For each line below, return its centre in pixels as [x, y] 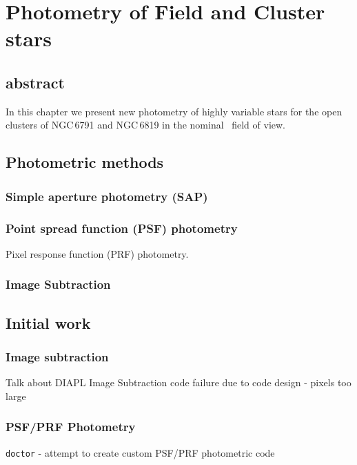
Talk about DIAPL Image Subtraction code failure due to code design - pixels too [178, 382]
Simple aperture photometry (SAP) [107, 196]
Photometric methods [85, 162]
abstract [35, 82]
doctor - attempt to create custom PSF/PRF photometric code [140, 452]
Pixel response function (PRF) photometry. [97, 253]
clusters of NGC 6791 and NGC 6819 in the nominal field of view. [146, 125]
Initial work [48, 322]
